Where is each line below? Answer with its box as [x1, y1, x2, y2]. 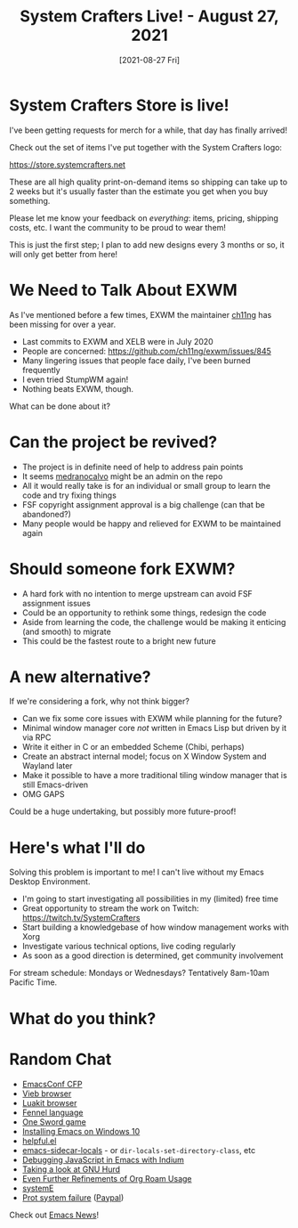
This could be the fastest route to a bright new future [21, 635, 216, 647]
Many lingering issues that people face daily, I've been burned [21, 354, 251, 366]
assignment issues [21, 598, 91, 608]
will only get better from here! [9, 248, 118, 259]
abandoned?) [21, 508, 71, 519]
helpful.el [21, 1135, 57, 1146]
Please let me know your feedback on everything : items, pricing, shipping [9, 212, 278, 224]
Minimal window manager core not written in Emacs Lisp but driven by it [21, 723, 287, 734]
